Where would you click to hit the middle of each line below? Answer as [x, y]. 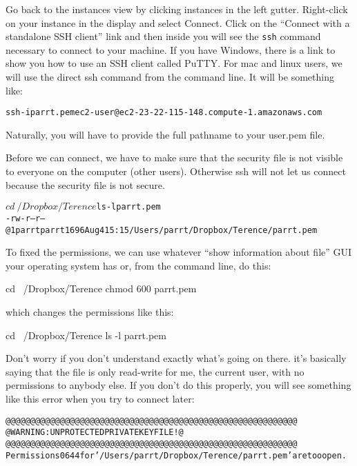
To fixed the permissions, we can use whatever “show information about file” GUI [179, 252]
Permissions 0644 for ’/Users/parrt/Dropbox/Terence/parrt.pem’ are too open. [176, 455]
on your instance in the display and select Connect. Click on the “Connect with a [178, 22]
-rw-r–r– [26, 218]
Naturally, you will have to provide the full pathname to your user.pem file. [165, 134]
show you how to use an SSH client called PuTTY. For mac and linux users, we [174, 63]
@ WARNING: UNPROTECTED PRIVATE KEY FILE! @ [95, 433]
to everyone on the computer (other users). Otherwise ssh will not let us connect [176, 171]
